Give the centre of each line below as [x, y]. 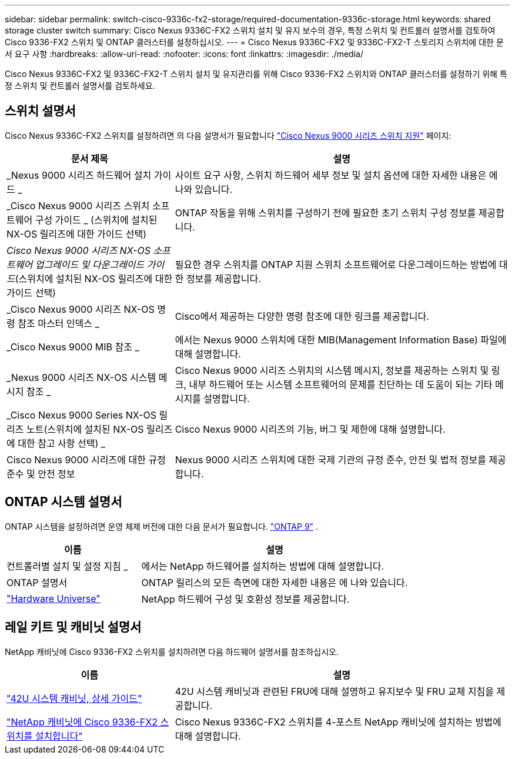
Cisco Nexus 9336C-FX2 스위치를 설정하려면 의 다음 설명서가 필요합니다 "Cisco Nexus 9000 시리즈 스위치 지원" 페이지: [228, 135]
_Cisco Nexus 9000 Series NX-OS [81, 415]
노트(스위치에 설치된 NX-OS [85, 429]
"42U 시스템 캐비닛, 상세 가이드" [74, 698]
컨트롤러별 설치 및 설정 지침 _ [67, 566]
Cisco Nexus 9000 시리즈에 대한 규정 [86, 459]
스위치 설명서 [40, 111]
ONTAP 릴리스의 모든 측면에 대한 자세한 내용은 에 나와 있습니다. [275, 582]
